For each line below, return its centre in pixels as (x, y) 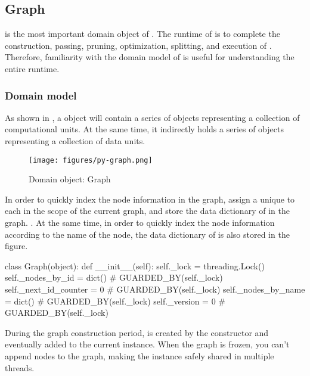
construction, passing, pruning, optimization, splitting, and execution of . (138, 45)
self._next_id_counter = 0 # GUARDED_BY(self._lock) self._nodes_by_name (155, 289)
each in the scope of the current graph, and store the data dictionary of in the (147, 211)
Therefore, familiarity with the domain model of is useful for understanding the (150, 57)
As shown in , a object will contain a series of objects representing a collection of (152, 117)
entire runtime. (32, 68)
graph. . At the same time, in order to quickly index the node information (140, 223)
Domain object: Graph (70, 179)
